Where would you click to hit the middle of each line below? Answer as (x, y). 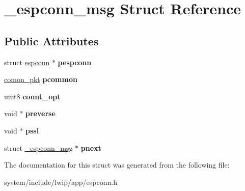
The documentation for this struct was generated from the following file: (117, 165)
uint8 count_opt (32, 96)
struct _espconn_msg (38, 147)
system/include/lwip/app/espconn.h (61, 182)
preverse (40, 113)
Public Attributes (51, 40)
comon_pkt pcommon (41, 79)
